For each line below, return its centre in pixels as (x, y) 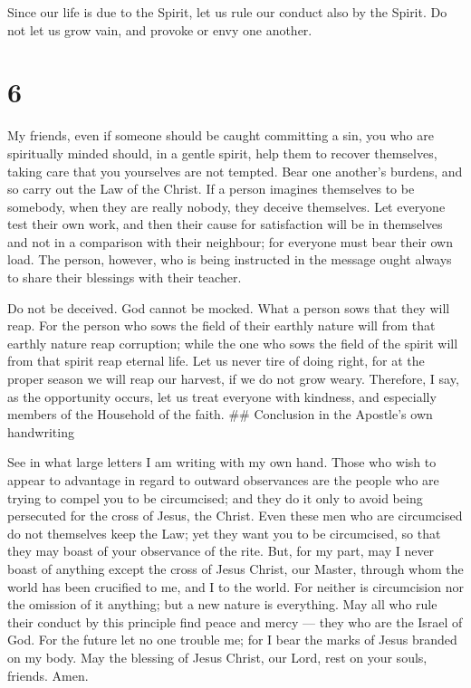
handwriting (41, 431)
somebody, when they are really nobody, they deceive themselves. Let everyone (226, 206)
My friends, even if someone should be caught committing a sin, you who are (221, 135)
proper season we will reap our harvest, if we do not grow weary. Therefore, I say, (233, 379)
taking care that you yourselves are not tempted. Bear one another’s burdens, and (235, 171)
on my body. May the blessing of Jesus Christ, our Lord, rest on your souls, (217, 657)
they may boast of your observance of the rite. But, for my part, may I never (221, 551)
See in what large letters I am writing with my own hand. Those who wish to (222, 462)
